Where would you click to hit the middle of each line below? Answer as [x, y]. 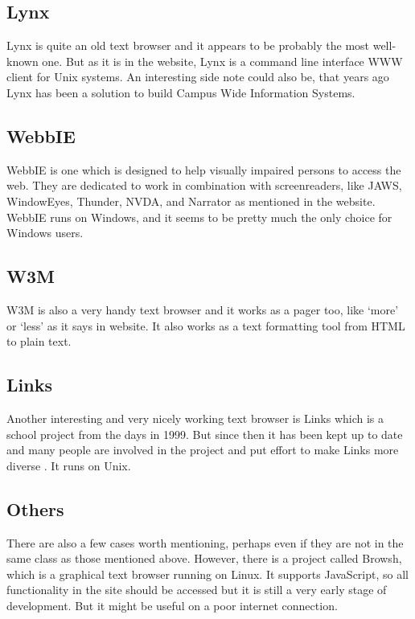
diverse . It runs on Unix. [69, 465]
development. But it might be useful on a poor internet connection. [172, 605]
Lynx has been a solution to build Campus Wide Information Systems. [181, 92]
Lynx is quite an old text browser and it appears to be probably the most [188, 45]
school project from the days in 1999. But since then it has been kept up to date [205, 434]
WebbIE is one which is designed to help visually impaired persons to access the [204, 169]
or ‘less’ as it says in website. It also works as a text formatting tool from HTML [206, 325]
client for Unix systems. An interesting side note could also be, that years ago [198, 77]
